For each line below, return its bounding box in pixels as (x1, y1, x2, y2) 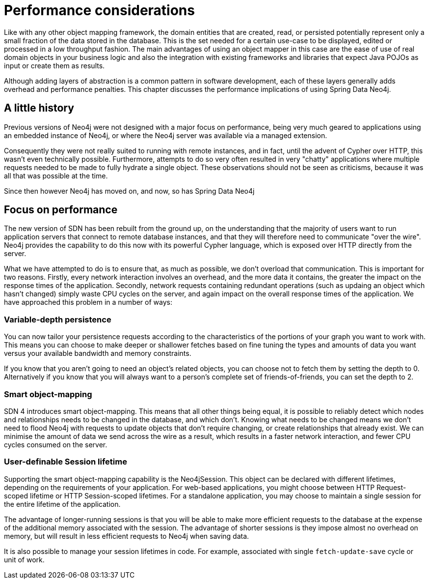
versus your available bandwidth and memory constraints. (4, 349, 191, 358)
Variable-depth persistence (4, 314, 111, 324)
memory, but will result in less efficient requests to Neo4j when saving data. (4, 531, 249, 540)
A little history (4, 102, 74, 115)
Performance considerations (4, 2, 195, 19)
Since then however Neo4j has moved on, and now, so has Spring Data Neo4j (4, 186, 255, 195)
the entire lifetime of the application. (4, 499, 121, 508)
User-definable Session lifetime (4, 457, 127, 467)
